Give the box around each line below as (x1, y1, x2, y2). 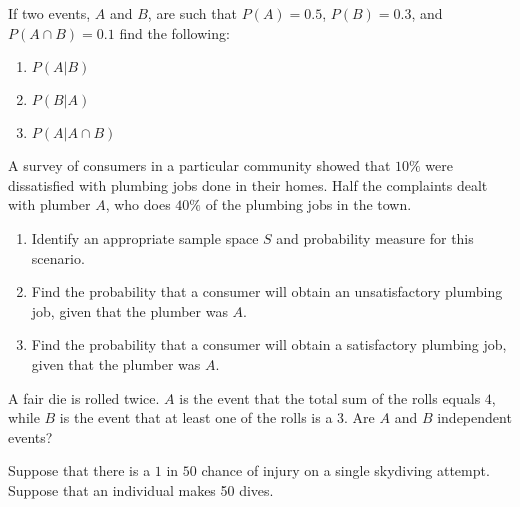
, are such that (147, 3, 237, 23)
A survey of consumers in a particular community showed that (8, 155, 391, 176)
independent (437, 407, 512, 428)
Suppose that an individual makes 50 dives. (8, 479, 274, 500)
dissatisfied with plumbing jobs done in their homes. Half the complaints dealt (8, 174, 488, 195)
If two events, (8, 3, 91, 23)
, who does (105, 194, 171, 215)
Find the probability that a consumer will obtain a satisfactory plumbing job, (31, 334, 507, 355)
